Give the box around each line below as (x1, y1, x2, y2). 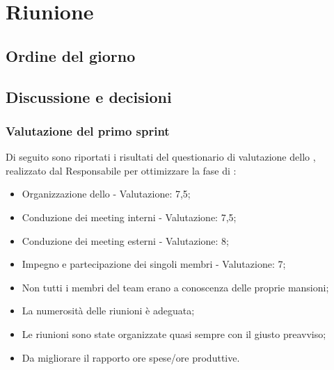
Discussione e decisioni (6, 86, 172, 107)
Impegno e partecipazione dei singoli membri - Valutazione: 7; (22, 257, 286, 271)
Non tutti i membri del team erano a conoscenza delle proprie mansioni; (22, 280, 329, 294)
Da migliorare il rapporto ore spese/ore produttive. (22, 350, 240, 364)
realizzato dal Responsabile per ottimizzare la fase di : (6, 163, 237, 177)
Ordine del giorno (6, 45, 136, 66)
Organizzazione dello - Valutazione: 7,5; (22, 186, 191, 201)
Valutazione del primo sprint (6, 122, 170, 139)
